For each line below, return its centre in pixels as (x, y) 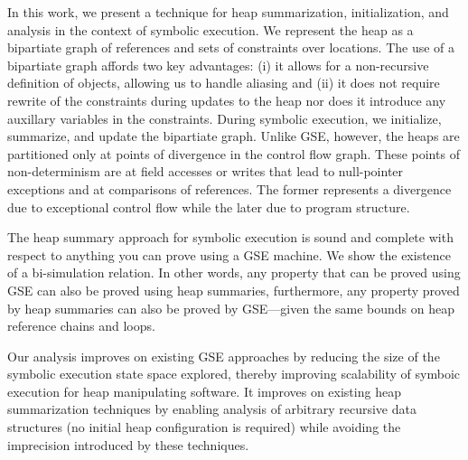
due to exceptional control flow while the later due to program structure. (209, 207)
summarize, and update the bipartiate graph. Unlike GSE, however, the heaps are (234, 136)
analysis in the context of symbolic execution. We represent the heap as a (211, 29)
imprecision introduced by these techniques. (128, 444)
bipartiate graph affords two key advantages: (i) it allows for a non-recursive (218, 65)
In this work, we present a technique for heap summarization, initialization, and (228, 12)
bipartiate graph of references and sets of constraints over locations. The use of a (231, 47)
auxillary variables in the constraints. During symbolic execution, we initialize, (225, 118)
